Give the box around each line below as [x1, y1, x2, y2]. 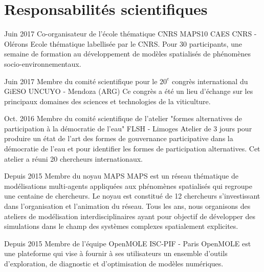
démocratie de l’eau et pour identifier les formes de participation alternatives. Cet [4, 143, 260, 154]
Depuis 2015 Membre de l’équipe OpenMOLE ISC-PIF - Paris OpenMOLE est [4, 238, 251, 248]
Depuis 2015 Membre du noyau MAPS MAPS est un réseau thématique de [4, 170, 238, 181]
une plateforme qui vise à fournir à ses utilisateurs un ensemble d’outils [4, 248, 228, 259]
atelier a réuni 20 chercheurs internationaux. [4, 153, 143, 164]
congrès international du [172, 75, 248, 86]
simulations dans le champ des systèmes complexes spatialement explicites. [4, 221, 238, 231]
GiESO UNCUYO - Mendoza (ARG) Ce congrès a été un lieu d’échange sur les [4, 86, 253, 96]
